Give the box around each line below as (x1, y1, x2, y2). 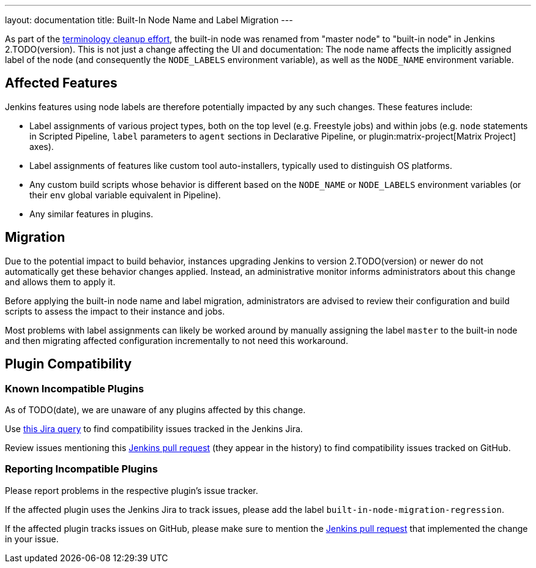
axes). (29, 141, 54, 152)
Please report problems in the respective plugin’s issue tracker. (5, 485, 258, 496)
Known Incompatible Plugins (5, 382, 144, 395)
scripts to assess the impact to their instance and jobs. (5, 305, 225, 316)
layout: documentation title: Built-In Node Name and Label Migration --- (5, 15, 293, 25)
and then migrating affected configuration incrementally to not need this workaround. (5, 335, 348, 346)
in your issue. (5, 533, 59, 544)
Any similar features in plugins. (29, 208, 154, 219)
